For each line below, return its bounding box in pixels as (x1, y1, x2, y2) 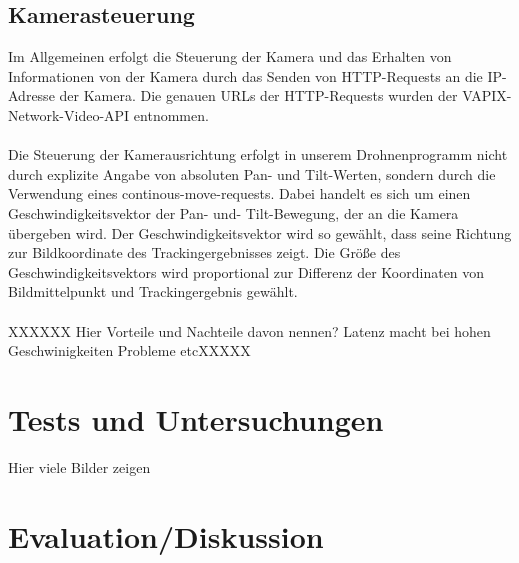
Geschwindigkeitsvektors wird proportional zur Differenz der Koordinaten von (8, 261, 485, 282)
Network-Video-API (8, 104, 130, 125)
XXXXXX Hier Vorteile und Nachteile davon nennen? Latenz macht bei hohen (8, 320, 491, 341)
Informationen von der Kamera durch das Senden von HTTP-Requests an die (8, 65, 483, 86)
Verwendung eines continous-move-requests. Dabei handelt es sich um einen (8, 183, 471, 204)
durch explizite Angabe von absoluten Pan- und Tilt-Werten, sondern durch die (8, 163, 496, 184)
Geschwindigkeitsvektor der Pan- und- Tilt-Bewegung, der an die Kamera (8, 202, 459, 223)
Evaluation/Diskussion (8, 515, 324, 556)
